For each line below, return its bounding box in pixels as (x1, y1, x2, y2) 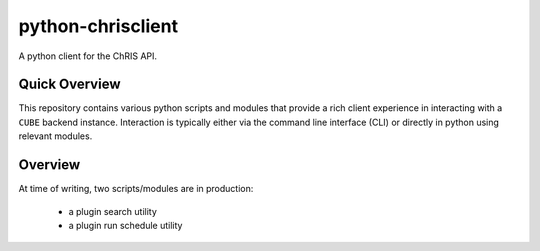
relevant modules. (18, 130, 93, 142)
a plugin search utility (68, 205, 157, 217)
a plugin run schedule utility (68, 219, 183, 231)
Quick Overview (18, 76, 121, 93)
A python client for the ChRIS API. (18, 50, 158, 62)
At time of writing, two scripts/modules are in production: (18, 183, 254, 195)
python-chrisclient (18, 15, 179, 37)
